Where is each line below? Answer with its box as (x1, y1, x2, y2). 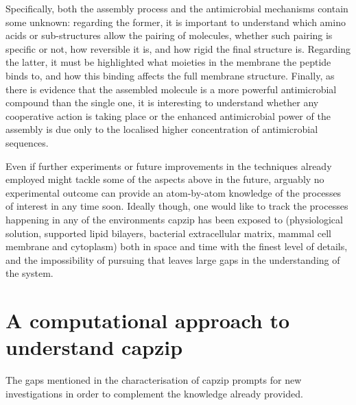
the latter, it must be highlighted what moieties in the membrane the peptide (5, 55, 331, 69)
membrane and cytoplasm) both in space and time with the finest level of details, (5, 239, 348, 254)
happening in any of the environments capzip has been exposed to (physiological (5, 212, 343, 226)
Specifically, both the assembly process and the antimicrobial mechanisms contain (5, 1, 348, 15)
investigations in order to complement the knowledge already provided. (5, 386, 303, 400)
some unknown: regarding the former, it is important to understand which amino (5, 14, 346, 29)
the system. (5, 266, 54, 280)
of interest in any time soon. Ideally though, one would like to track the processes (5, 199, 348, 213)
